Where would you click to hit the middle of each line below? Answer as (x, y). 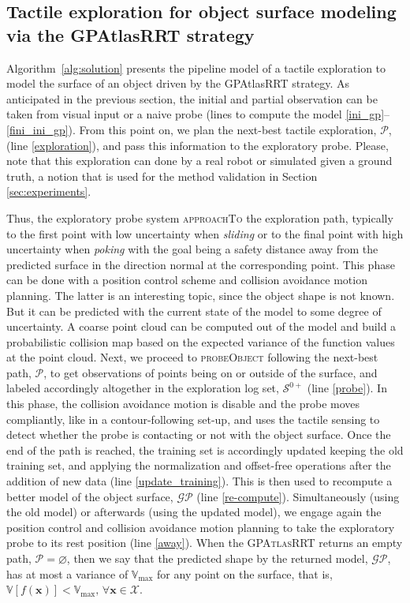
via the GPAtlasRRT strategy (130, 34)
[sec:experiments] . (49, 191)
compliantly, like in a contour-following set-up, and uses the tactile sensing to (193, 419)
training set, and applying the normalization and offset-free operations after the (199, 465)
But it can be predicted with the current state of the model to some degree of (194, 311)
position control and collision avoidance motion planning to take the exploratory (201, 527)
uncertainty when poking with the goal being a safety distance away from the (192, 249)
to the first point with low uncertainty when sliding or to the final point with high (205, 233)
